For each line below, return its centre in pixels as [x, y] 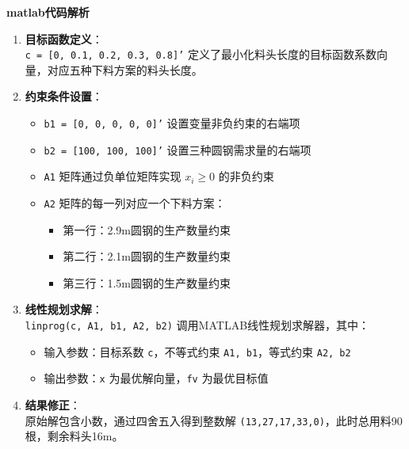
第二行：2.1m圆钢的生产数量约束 [147, 256]
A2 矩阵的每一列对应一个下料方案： [135, 203]
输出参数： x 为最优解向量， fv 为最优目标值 [156, 378]
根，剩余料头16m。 [74, 436]
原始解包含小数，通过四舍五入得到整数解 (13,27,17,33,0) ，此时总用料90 [214, 420]
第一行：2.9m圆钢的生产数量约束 [147, 229]
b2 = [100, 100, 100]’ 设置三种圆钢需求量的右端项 [178, 149]
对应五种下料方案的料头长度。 [125, 69]
